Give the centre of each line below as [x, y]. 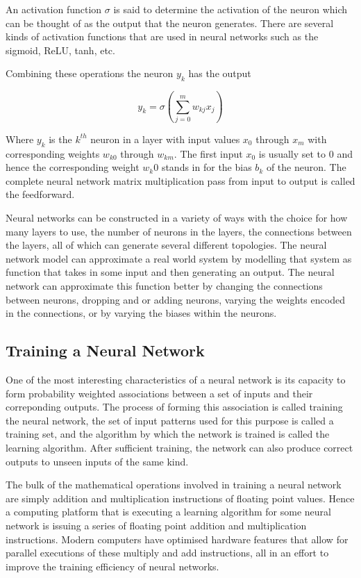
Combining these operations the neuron [90, 73]
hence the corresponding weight [73, 167]
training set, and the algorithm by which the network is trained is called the [168, 434]
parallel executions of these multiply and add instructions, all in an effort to [167, 553]
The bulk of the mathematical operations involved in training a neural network [174, 485]
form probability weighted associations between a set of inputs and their [159, 393]
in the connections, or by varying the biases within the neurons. [141, 313]
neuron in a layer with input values [165, 139]
